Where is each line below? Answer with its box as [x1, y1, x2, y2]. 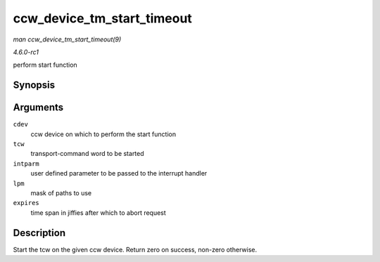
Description [13, 227, 66, 239]
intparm [13, 159, 40, 168]
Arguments [13, 102, 64, 114]
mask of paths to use [30, 188, 92, 197]
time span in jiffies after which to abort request [30, 208, 167, 217]
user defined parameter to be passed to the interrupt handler [30, 169, 208, 178]
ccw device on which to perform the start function [30, 130, 176, 138]
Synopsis [13, 79, 56, 91]
